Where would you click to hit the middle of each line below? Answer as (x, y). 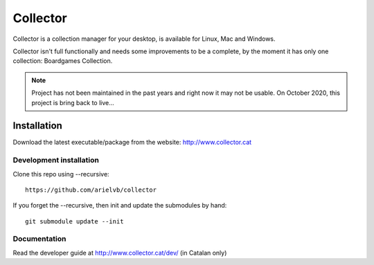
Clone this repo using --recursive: (61, 174)
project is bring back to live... (73, 102)
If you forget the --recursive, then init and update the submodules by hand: (120, 205)
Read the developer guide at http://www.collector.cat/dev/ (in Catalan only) (120, 253)
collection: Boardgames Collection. (63, 61)
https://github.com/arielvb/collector (91, 190)
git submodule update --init (74, 221)
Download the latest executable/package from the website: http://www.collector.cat (132, 143)
